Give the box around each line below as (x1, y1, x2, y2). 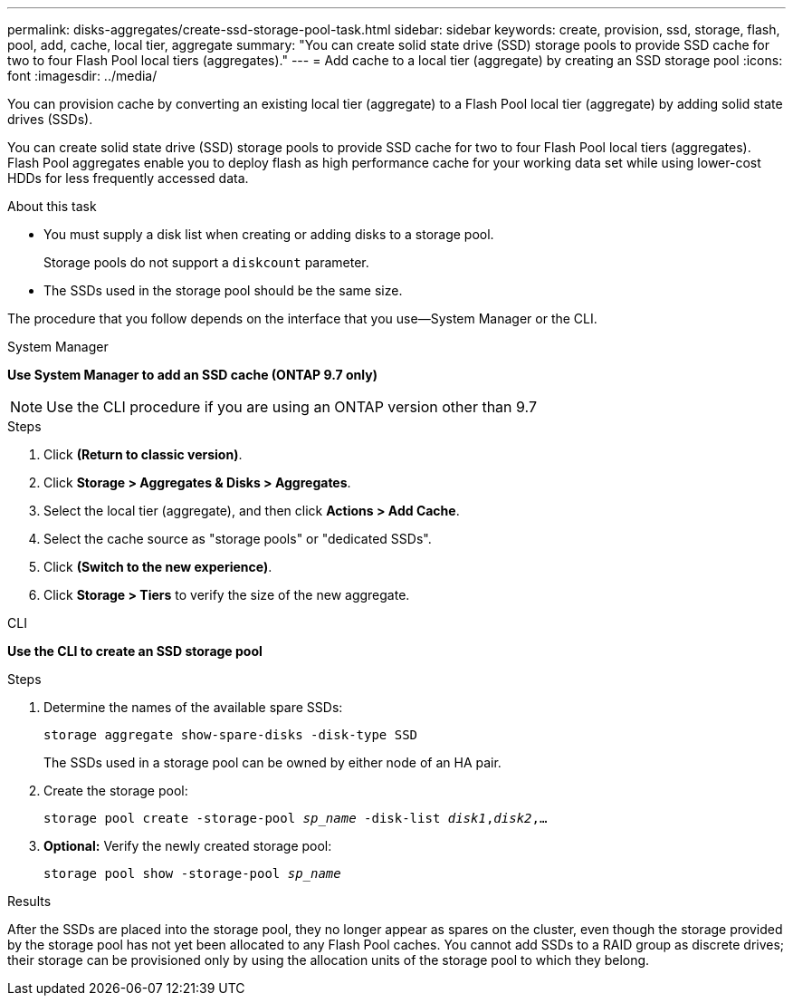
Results (7, 893, 52, 909)
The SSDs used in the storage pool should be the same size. (43, 283, 403, 298)
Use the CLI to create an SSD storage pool (7, 643, 263, 659)
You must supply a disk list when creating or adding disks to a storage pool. (43, 227, 494, 242)
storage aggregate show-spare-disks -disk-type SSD (43, 728, 418, 742)
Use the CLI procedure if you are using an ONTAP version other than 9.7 (46, 398, 537, 416)
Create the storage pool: (43, 783, 188, 798)
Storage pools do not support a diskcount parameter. (43, 255, 369, 270)
